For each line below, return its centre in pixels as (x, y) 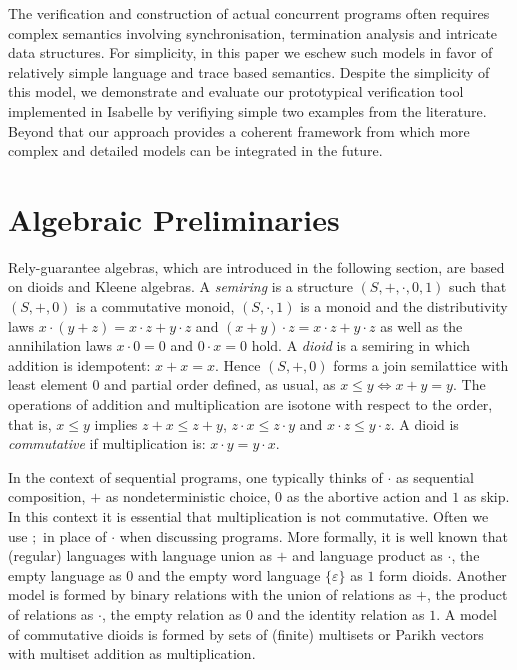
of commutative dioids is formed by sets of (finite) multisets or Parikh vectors (246, 633)
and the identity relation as (341, 613)
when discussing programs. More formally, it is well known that (313, 535)
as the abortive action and (367, 496)
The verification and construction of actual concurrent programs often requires (249, 13)
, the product (467, 594)
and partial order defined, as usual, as (220, 384)
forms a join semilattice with (421, 364)
